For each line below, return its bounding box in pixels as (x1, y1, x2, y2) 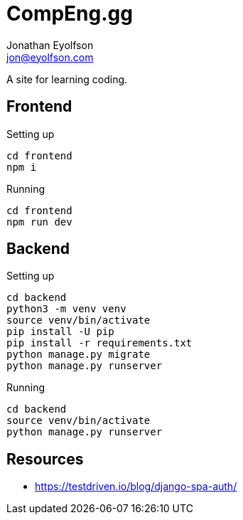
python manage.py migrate (6, 349, 151, 361)
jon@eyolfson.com (6, 51, 94, 63)
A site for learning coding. (6, 73, 128, 85)
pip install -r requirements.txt (6, 337, 193, 349)
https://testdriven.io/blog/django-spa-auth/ (35, 480, 237, 493)
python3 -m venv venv (6, 303, 126, 315)
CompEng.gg (6, 1, 133, 26)
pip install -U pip (6, 326, 114, 338)
